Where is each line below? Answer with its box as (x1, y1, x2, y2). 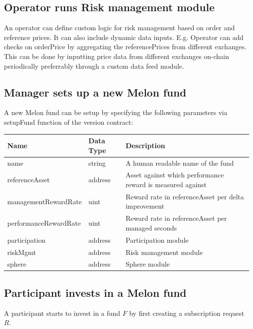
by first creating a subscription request (129, 308, 244, 318)
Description (126, 140, 165, 150)
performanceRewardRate (7, 218, 81, 228)
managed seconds (126, 222, 177, 232)
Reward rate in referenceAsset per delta (126, 191, 244, 201)
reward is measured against (126, 179, 207, 189)
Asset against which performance (126, 170, 224, 180)
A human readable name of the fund (126, 157, 234, 168)
